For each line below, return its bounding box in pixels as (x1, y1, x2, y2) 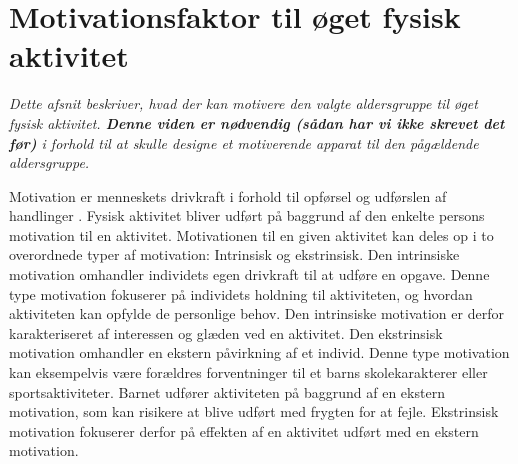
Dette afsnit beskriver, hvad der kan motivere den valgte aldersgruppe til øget (9, 93, 478, 114)
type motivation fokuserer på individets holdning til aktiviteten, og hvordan (9, 283, 473, 304)
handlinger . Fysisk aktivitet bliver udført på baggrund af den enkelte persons (9, 205, 485, 226)
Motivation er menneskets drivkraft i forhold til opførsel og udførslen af (9, 185, 447, 206)
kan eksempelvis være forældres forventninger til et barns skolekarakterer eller (9, 362, 488, 383)
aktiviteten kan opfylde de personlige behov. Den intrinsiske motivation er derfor (9, 303, 504, 324)
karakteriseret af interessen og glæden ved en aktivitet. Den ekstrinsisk (9, 322, 443, 343)
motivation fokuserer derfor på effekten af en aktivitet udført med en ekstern (9, 420, 479, 441)
